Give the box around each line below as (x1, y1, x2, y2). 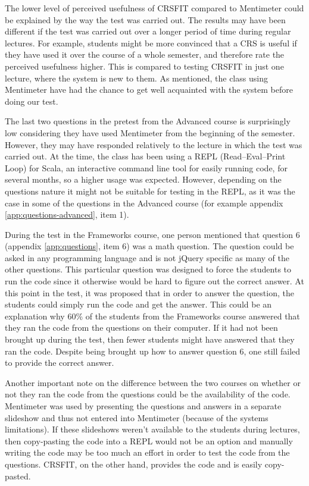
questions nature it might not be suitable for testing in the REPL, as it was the (5, 184, 295, 197)
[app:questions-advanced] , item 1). (5, 208, 129, 221)
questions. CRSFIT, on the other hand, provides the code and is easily (5, 457, 263, 470)
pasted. (5, 469, 31, 482)
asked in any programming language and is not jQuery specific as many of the (5, 251, 289, 264)
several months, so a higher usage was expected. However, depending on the (5, 173, 282, 186)
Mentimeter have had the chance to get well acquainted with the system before (5, 83, 293, 96)
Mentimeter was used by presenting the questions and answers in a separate (5, 400, 282, 412)
